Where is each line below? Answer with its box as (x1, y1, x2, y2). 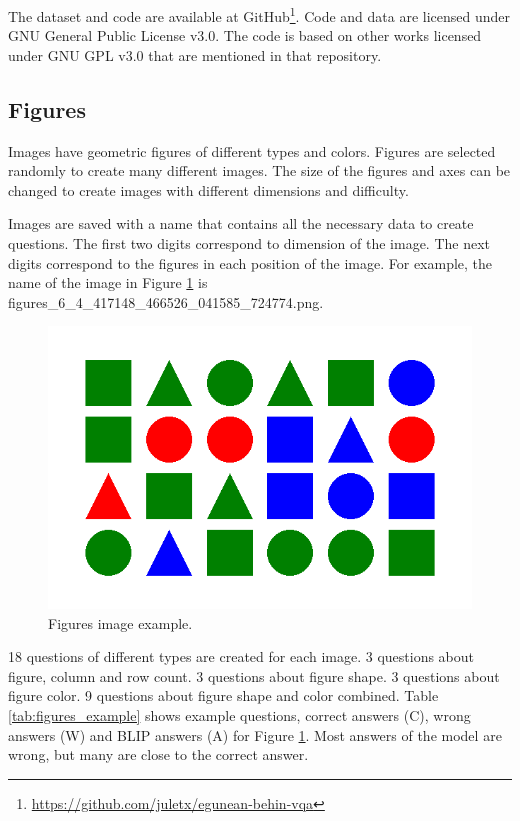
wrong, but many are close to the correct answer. (8, 744, 309, 765)
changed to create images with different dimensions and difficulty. (8, 179, 409, 200)
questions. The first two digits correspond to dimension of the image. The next (8, 233, 491, 254)
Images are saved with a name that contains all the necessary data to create (8, 213, 474, 234)
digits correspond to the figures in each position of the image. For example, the (8, 252, 493, 273)
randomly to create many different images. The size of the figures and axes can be (8, 160, 511, 181)
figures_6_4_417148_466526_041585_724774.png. (8, 291, 324, 312)
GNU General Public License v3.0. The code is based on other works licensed (8, 25, 482, 46)
